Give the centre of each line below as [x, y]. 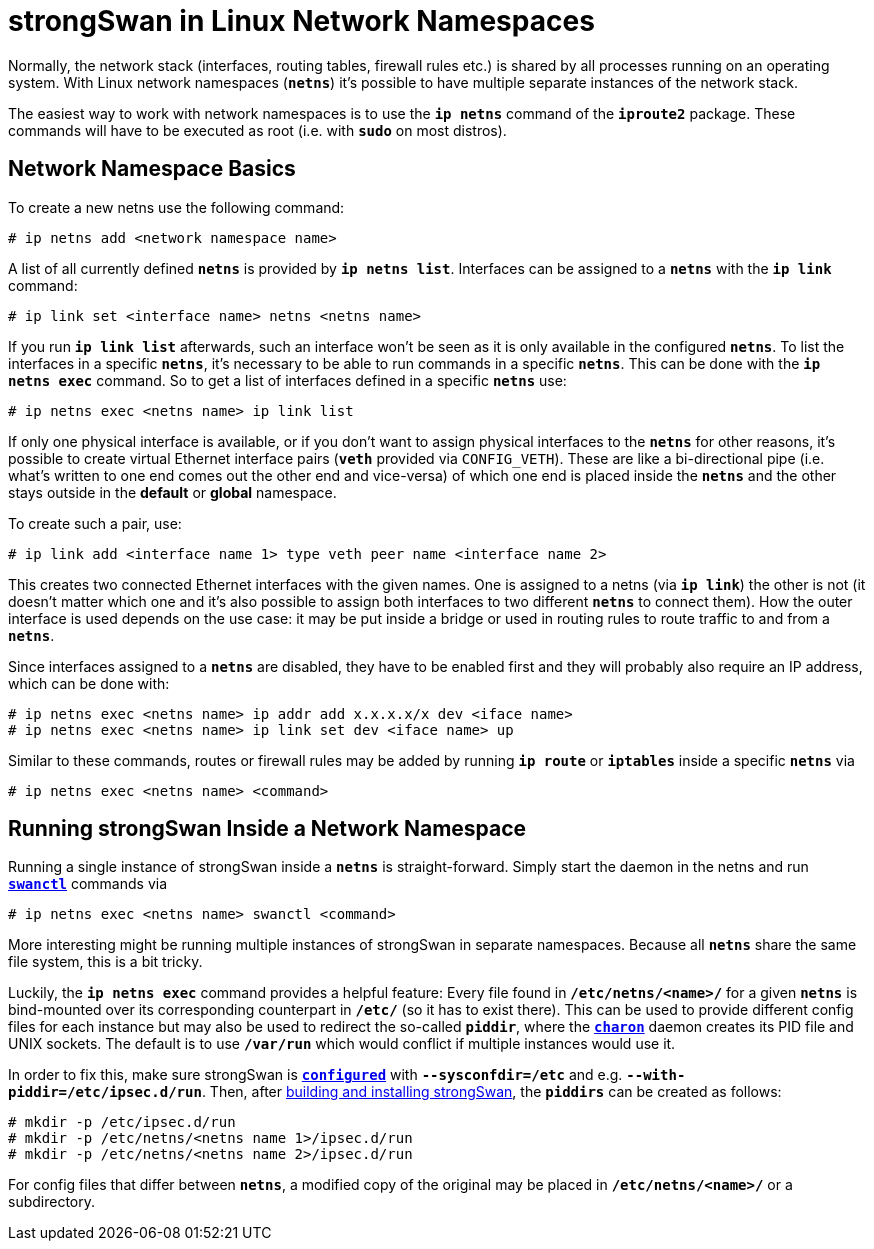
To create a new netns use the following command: [176, 207]
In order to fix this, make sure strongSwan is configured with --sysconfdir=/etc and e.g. [315, 1075]
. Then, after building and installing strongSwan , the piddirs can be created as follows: [491, 1092]
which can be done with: [89, 683]
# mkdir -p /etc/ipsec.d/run [122, 1122]
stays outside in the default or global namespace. [172, 492]
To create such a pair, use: [95, 523]
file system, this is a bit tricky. [105, 962]
